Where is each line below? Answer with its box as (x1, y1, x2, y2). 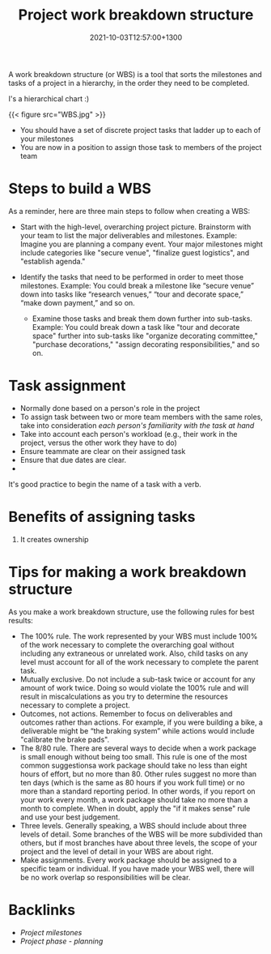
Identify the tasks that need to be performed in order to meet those (19, 272, 244, 281)
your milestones (19, 134, 74, 143)
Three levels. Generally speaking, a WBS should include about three (19, 820, 247, 830)
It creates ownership (19, 534, 89, 544)
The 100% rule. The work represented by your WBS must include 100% (19, 631, 258, 641)
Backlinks (8, 901, 76, 919)
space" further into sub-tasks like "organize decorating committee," (32, 331, 258, 340)
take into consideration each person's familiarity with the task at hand (19, 420, 255, 430)
